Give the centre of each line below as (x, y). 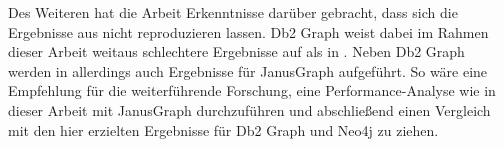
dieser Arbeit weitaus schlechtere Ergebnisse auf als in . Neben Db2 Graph (236, 51)
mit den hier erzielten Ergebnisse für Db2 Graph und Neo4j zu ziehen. (223, 129)
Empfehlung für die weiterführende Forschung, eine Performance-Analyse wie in (252, 90)
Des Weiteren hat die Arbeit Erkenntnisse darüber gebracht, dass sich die (233, 12)
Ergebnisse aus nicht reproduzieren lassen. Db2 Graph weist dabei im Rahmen (248, 31)
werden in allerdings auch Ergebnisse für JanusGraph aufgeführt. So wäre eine (248, 70)
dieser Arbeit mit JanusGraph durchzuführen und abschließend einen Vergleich (249, 109)
